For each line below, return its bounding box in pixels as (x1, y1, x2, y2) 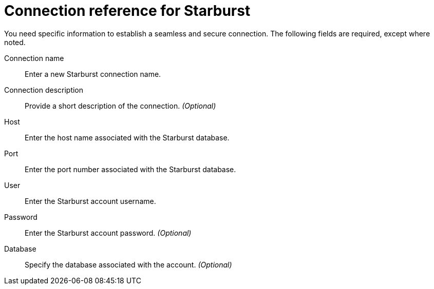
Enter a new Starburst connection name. (25, 69, 161, 78)
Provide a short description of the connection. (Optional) (25, 101, 216, 110)
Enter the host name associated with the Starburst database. (25, 133, 230, 142)
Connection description (4, 85, 84, 94)
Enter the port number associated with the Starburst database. (25, 164, 236, 174)
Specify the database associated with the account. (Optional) (25, 260, 232, 269)
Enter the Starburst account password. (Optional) (25, 228, 192, 237)
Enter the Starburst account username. (25, 196, 156, 205)
